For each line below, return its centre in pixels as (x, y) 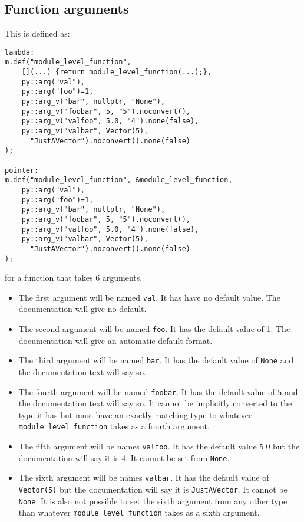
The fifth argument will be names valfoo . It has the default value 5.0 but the (159, 446)
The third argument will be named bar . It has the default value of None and (156, 360)
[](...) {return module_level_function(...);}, (116, 72)
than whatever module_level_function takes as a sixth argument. (139, 512)
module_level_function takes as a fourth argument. (114, 426)
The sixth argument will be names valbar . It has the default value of (144, 477)
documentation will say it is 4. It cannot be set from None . (124, 457)
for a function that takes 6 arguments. (74, 278)
